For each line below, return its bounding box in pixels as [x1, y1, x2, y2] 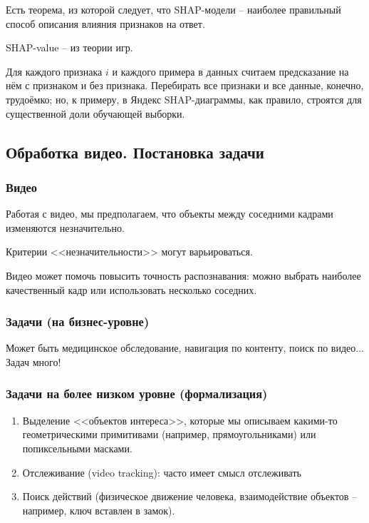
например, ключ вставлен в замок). [22, 502, 175, 517]
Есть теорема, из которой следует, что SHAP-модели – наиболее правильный [6, 2, 341, 16]
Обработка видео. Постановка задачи [6, 141, 264, 163]
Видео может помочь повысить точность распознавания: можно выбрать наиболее [6, 268, 361, 283]
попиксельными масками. [22, 440, 132, 455]
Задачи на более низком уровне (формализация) [6, 385, 268, 402]
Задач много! [6, 354, 61, 369]
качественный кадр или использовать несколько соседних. [6, 282, 257, 297]
